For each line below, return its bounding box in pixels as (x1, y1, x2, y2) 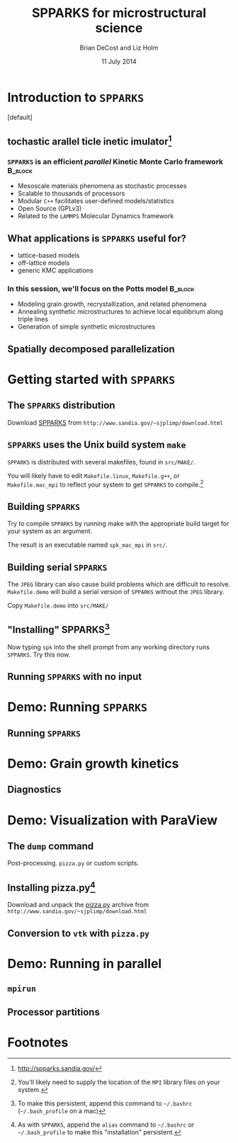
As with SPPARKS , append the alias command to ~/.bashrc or (17, 1120, 195, 1129)
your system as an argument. (7, 527, 93, 535)
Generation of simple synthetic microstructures (17, 322, 156, 331)
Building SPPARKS (7, 501, 80, 513)
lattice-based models (17, 251, 80, 260)
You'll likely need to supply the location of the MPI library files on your (17, 1078, 220, 1086)
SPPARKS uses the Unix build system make (7, 439, 186, 451)
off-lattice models (17, 258, 70, 267)
